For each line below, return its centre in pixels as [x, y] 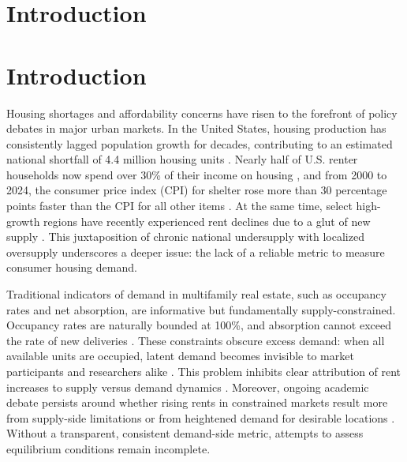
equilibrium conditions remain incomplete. [108, 448]
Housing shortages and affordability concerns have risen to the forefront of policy [202, 113]
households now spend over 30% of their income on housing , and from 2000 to [197, 174]
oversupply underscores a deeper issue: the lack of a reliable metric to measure [196, 252]
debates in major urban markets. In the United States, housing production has [196, 128]
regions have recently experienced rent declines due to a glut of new [207, 221]
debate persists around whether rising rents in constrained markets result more [197, 402]
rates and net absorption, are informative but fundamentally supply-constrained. [201, 309]
